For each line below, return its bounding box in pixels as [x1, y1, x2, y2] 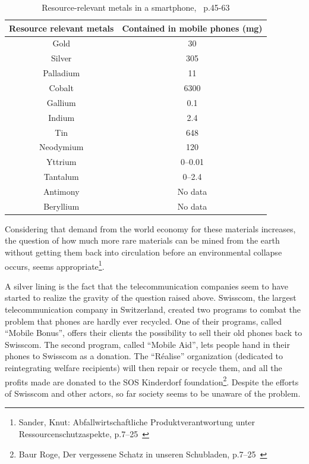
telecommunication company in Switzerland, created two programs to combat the [5, 303, 301, 316]
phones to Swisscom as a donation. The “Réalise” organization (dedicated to [5, 350, 283, 362]
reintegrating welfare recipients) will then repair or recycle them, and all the [5, 362, 282, 373]
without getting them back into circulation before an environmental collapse [5, 246, 282, 258]
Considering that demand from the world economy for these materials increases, [5, 222, 296, 235]
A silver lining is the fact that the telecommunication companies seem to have [5, 279, 289, 292]
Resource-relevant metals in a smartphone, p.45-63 [42, 1, 230, 13]
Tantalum [43, 170, 79, 183]
